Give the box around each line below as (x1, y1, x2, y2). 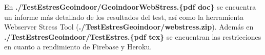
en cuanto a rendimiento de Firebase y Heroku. (4, 41, 152, 52)
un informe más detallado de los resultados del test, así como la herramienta (4, 11, 244, 22)
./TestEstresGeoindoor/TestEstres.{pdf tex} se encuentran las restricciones (4, 31, 261, 42)
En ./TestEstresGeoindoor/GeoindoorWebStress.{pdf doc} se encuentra (4, 2, 256, 12)
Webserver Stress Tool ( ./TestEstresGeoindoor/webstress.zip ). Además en (4, 21, 254, 32)
